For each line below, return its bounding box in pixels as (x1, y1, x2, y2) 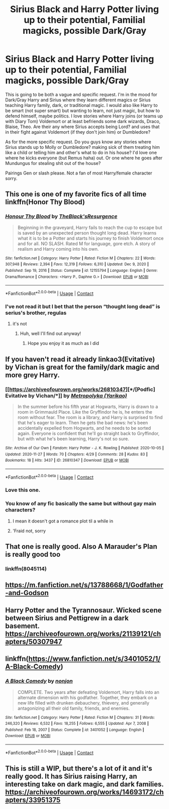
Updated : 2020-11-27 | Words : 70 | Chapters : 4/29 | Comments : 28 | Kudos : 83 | (5, 451, 148, 457)
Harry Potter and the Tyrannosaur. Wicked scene (5, 606, 162, 614)
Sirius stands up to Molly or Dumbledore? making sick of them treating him (5, 144, 160, 150)
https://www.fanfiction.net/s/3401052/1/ (28, 655, 161, 663)
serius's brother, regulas (5, 309, 67, 316)
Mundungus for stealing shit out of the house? (5, 160, 101, 166)
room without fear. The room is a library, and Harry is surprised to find (17, 414, 163, 420)
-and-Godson (5, 589, 49, 597)
